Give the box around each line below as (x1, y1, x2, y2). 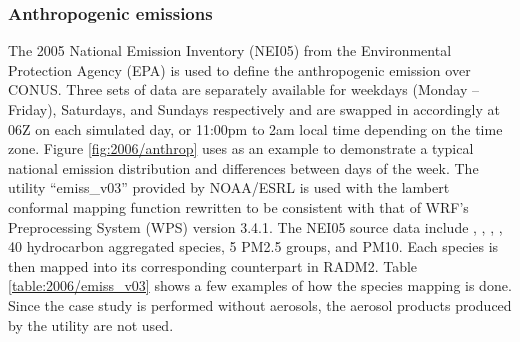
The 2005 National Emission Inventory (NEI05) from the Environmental (8, 40, 452, 61)
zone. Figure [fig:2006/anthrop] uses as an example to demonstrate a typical (8, 138, 474, 159)
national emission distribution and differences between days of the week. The (8, 157, 479, 178)
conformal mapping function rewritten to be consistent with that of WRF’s (8, 196, 469, 217)
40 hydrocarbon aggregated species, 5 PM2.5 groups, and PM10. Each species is (8, 236, 499, 257)
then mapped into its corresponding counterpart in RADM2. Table (8, 255, 418, 276)
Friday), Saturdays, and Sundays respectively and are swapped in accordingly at (8, 99, 500, 119)
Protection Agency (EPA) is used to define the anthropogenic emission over (8, 59, 471, 80)
